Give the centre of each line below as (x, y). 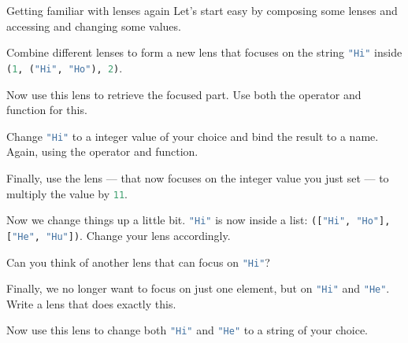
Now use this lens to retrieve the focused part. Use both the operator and (184, 94)
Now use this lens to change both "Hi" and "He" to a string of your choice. (187, 330)
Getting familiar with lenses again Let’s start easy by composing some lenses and (202, 10)
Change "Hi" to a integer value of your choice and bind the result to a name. (193, 136)
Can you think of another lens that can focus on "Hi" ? (138, 262)
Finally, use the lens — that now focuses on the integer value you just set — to (198, 177)
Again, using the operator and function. (102, 151)
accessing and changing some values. (94, 26)
